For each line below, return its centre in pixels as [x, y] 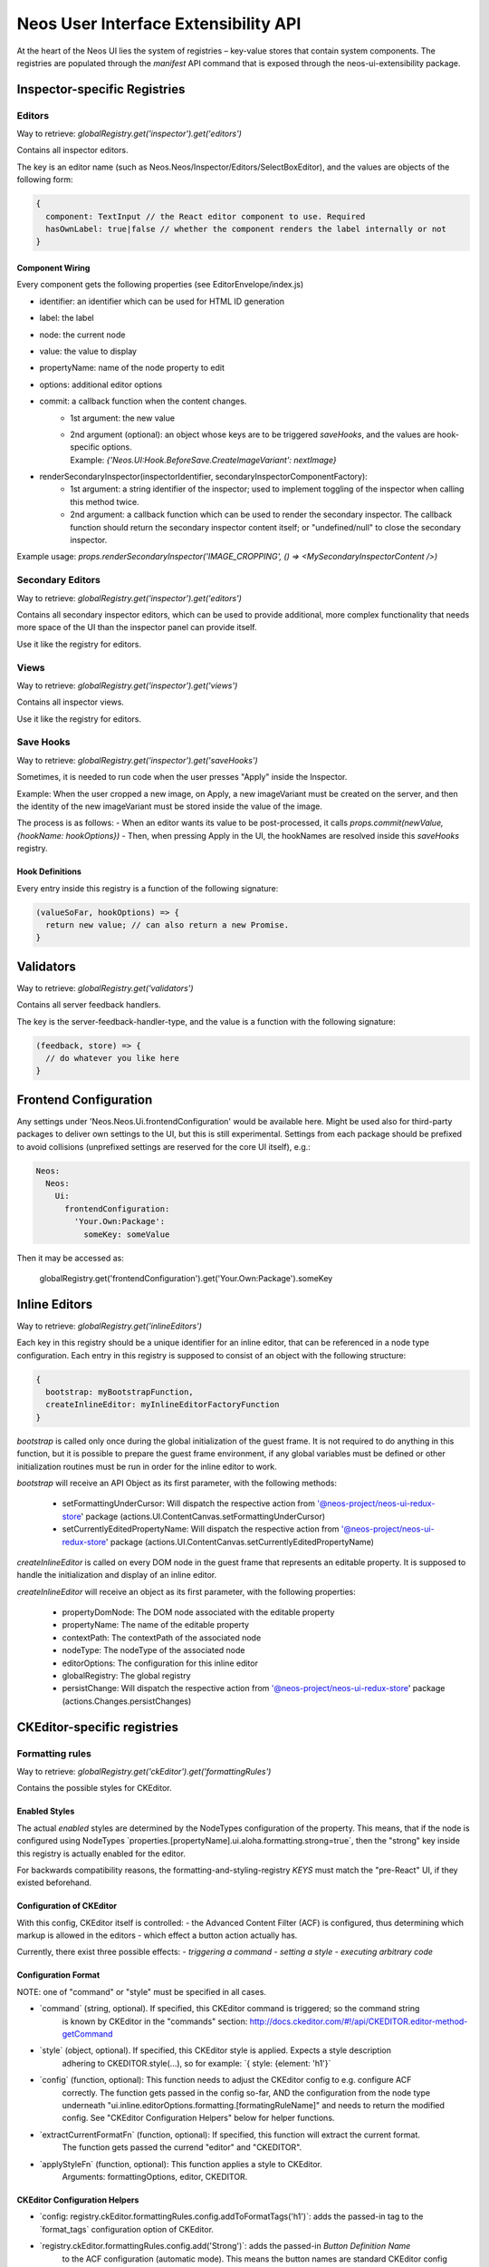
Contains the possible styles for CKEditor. [94, 1788]
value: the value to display [88, 351]
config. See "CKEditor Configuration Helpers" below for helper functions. [198, 2118]
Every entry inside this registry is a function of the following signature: [148, 888]
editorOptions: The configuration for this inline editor [160, 1663]
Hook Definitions [49, 871]
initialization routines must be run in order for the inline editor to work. [147, 1466]
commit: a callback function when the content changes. [143, 401]
